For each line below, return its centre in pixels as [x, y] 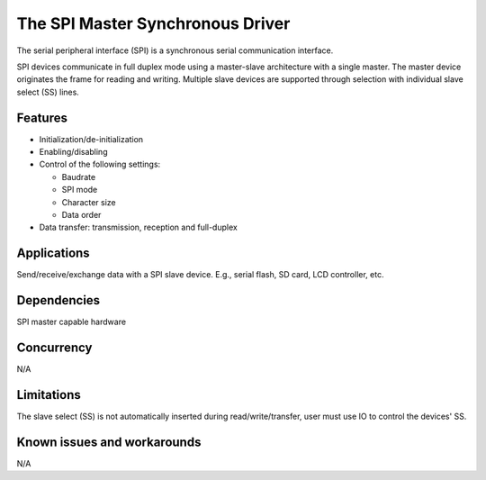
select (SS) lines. [48, 92]
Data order [81, 214]
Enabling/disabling [73, 152]
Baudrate [79, 177]
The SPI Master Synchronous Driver [153, 23]
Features [42, 118]
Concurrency [54, 347]
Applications [53, 254]
